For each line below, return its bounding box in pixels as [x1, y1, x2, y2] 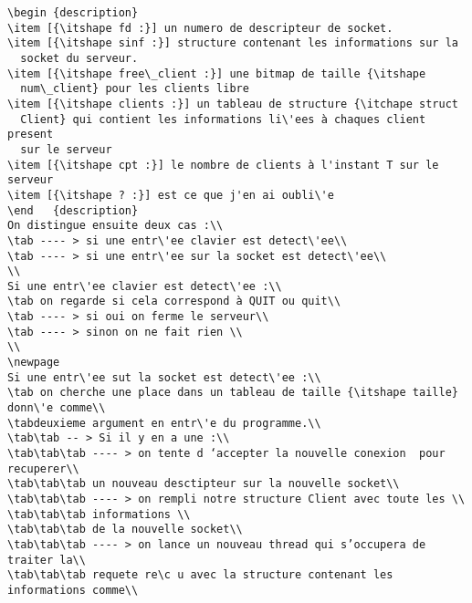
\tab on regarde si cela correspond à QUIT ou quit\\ [7, 295, 341, 308]
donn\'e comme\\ [7, 401, 106, 415]
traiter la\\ [7, 553, 86, 567]
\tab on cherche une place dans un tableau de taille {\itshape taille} [7, 386, 458, 400]
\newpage [7, 356, 60, 369]
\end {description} [7, 203, 139, 217]
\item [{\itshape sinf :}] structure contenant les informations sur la [7, 36, 458, 50]
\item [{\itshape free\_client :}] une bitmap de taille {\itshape [7, 67, 426, 80]
